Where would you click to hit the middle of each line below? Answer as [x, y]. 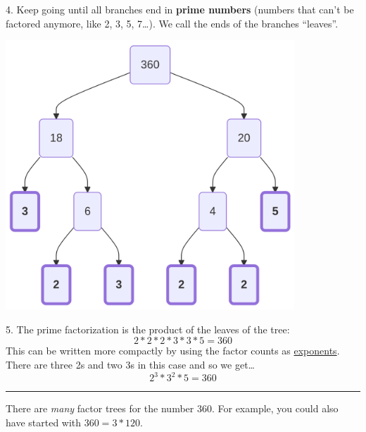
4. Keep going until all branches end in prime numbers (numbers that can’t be [180, 9]
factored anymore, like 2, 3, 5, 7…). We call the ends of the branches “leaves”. [172, 23]
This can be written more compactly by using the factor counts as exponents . [173, 351]
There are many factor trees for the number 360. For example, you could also [172, 408]
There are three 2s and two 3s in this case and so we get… [130, 365]
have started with [44, 422]
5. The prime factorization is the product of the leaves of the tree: [148, 329]
